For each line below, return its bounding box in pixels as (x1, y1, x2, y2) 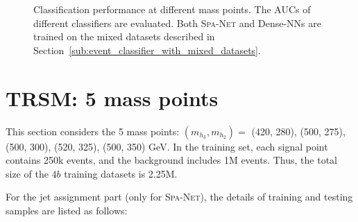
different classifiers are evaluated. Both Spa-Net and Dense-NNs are (33, 15, 321, 30)
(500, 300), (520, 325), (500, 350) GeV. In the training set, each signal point (6, 139, 328, 153)
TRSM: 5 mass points (6, 83, 219, 112)
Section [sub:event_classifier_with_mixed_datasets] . (33, 42, 261, 57)
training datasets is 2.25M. (64, 166, 178, 180)
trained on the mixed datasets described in (33, 29, 215, 44)
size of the (6, 166, 49, 180)
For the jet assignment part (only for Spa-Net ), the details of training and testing (6, 189, 353, 204)
